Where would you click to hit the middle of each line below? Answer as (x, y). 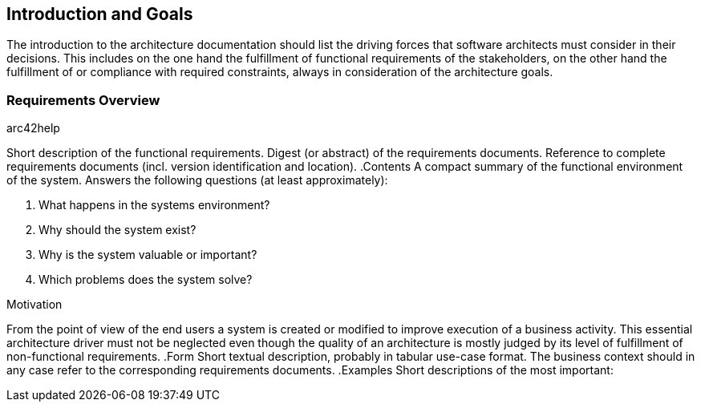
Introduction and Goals (100, 14)
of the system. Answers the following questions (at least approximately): (197, 180)
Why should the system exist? (118, 230)
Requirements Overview (83, 100)
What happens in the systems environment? (154, 205)
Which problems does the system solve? (146, 280)
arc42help (33, 128)
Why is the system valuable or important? (148, 255)
